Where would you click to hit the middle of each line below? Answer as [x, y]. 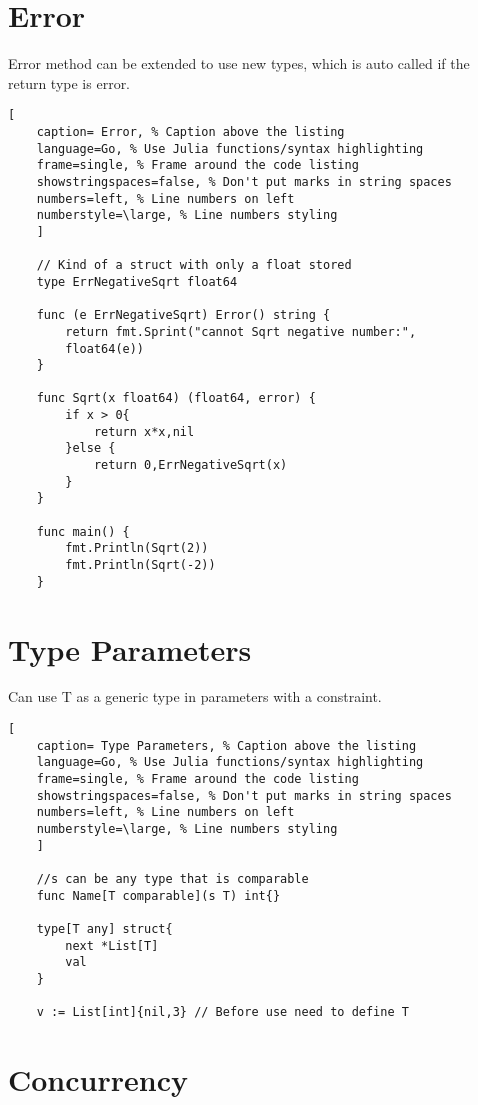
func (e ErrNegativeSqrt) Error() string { [183, 315]
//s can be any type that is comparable [172, 878]
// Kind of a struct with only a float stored [194, 265]
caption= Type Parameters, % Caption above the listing [226, 745]
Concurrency [98, 1079]
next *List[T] [112, 945]
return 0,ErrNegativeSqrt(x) [190, 465]
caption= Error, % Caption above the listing [190, 131]
